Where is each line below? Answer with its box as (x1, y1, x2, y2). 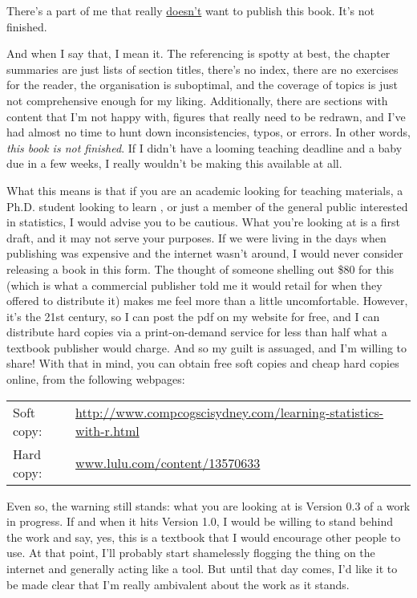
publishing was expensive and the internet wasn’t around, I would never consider (6, 245, 403, 262)
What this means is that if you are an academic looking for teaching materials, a (6, 181, 403, 198)
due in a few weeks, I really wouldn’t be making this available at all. (6, 155, 342, 172)
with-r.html (75, 421, 140, 440)
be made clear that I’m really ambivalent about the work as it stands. (6, 576, 350, 592)
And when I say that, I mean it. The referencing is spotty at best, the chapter (6, 45, 391, 62)
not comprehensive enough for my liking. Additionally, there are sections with (6, 92, 388, 108)
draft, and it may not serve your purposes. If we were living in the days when (6, 229, 387, 246)
